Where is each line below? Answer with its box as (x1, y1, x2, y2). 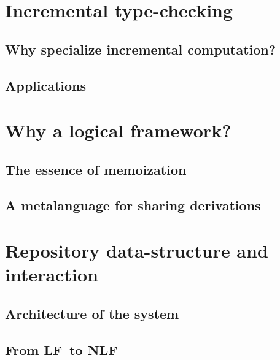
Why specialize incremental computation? (5, 39, 276, 58)
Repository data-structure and (5, 238, 268, 263)
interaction (5, 262, 98, 287)
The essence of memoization (5, 159, 187, 178)
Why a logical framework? (5, 118, 231, 143)
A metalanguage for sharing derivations (5, 196, 261, 215)
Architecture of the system (5, 304, 179, 323)
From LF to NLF (5, 340, 118, 359)
